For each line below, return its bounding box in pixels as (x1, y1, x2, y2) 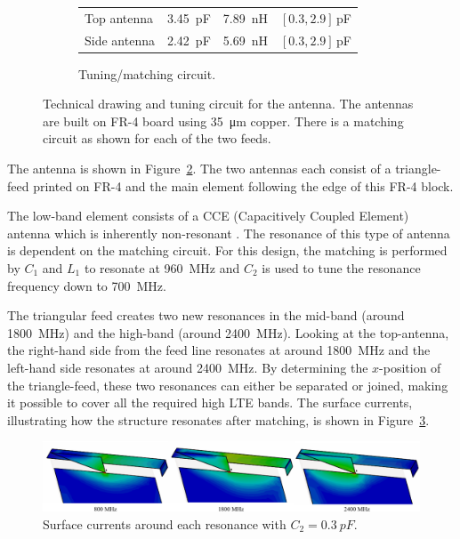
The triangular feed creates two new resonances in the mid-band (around (7, 306, 405, 325)
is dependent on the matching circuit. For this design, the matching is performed (7, 241, 448, 260)
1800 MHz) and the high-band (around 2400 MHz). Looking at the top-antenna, (7, 323, 449, 342)
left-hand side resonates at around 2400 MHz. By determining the (7, 358, 368, 376)
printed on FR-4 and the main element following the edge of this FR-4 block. (33, 176, 454, 195)
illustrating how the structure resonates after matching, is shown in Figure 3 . (7, 410, 430, 429)
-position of (379, 358, 441, 376)
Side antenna (85, 30, 155, 49)
